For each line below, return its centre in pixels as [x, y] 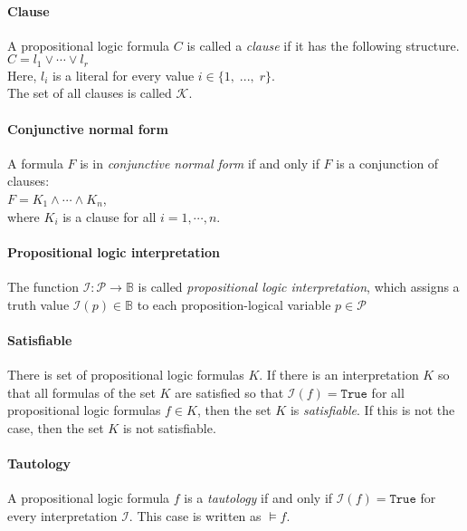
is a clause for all [110, 216]
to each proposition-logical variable [234, 304]
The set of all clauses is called [90, 93]
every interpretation [62, 515]
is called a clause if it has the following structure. [323, 45]
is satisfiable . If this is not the [372, 410]
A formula [35, 163]
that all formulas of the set [81, 392]
